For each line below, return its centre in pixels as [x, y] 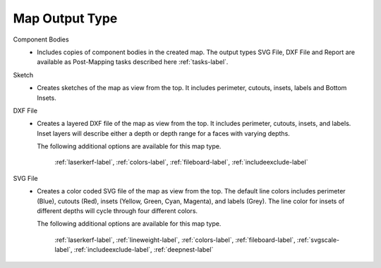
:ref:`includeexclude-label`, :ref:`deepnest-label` [144, 250]
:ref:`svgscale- [318, 240]
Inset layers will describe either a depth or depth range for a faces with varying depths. [164, 133]
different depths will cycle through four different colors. [117, 211]
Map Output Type [65, 18]
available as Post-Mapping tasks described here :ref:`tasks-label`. [133, 62]
